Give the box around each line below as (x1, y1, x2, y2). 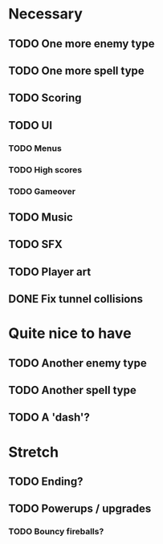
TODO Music (8, 210, 74, 224)
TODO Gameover (8, 185, 76, 197)
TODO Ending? (8, 475, 84, 489)
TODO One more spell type (8, 63, 145, 77)
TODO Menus (8, 142, 62, 153)
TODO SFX (8, 237, 63, 251)
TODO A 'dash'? (8, 411, 90, 424)
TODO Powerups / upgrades (8, 502, 152, 516)
